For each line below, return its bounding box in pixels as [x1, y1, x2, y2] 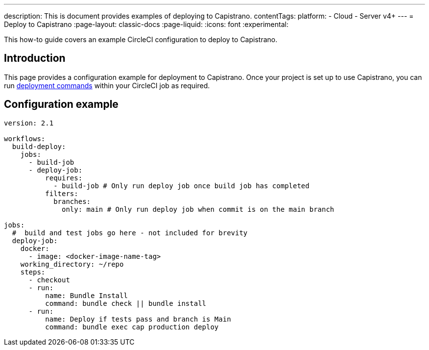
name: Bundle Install [45, 291, 128, 300]
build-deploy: [12, 142, 66, 150]
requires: [45, 174, 83, 182]
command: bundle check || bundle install [45, 299, 207, 307]
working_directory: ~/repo [20, 260, 124, 268]
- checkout [28, 275, 70, 284]
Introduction [4, 52, 66, 65]
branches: [53, 197, 91, 205]
